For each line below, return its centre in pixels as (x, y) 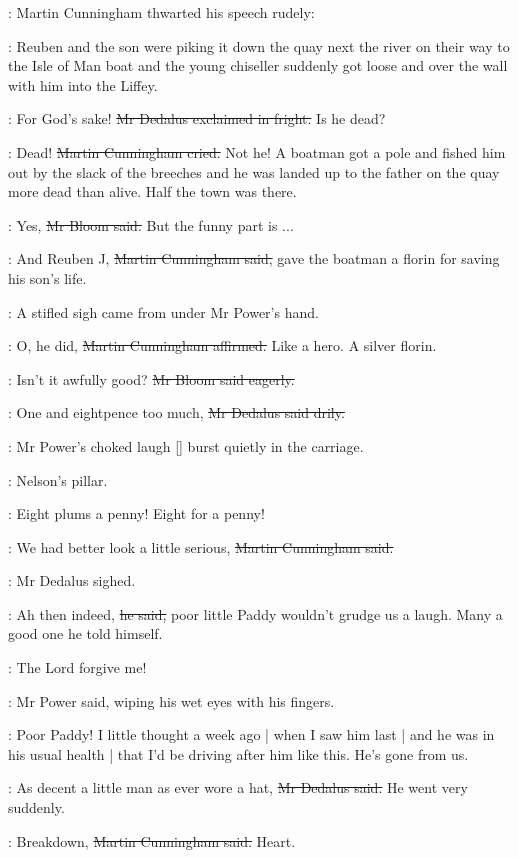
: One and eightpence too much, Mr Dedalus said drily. (176, 412)
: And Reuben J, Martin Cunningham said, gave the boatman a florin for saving (254, 258)
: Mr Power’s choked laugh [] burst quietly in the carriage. (186, 445)
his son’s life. (47, 277)
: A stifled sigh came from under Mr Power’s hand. (163, 311)
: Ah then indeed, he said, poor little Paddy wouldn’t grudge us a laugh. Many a (255, 613)
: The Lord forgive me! (77, 667)
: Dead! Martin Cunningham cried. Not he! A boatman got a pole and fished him (257, 151)
